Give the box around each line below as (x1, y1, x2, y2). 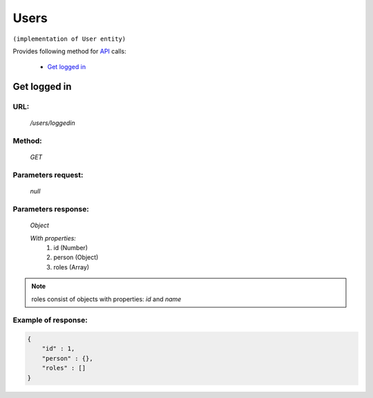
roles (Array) (53, 263, 90, 271)
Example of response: (12, 315, 88, 325)
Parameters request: (12, 170, 84, 180)
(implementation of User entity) (12, 35, 126, 43)
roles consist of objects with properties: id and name (31, 294, 182, 303)
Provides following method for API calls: (12, 47, 127, 55)
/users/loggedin (30, 119, 75, 127)
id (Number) (53, 243, 88, 252)
